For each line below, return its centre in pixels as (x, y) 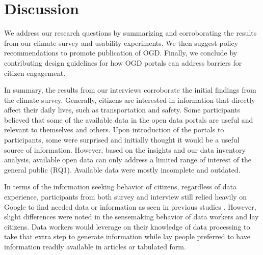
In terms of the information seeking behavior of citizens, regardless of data (120, 187)
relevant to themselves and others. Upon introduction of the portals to (114, 130)
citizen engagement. (35, 73)
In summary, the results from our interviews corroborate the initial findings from (130, 90)
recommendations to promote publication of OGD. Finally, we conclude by (121, 53)
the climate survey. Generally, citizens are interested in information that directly (130, 100)
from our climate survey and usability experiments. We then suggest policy (121, 42)
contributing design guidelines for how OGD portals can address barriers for (123, 62)
